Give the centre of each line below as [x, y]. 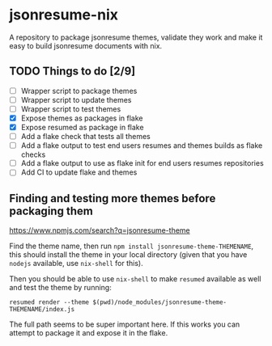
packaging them [51, 211]
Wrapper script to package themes [79, 91]
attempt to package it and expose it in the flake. [89, 333]
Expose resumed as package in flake [82, 127]
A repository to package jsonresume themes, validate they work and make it [136, 37]
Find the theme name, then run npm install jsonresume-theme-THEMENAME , [132, 246]
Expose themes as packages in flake [82, 118]
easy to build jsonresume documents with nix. [86, 45]
